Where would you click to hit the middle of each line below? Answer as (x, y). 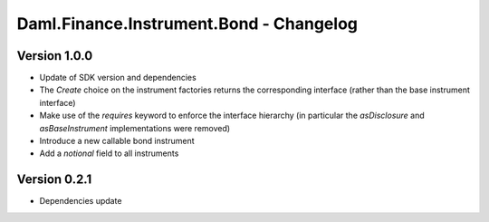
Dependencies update (81, 201)
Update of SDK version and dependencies (118, 78)
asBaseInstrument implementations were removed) (135, 128)
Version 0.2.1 (54, 180)
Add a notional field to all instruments (109, 153)
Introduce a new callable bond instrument (117, 141)
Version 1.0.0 (55, 56)
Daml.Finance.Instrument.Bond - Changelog (187, 24)
